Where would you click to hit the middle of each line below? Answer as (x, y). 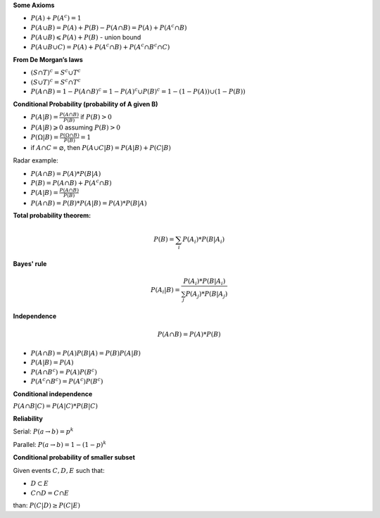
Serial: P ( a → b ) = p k (43, 431)
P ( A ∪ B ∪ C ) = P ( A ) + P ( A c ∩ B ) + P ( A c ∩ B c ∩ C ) (100, 46)
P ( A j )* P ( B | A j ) (207, 295)
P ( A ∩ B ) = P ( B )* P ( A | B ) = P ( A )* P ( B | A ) (89, 203)
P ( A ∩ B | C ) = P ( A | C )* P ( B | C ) (56, 406)
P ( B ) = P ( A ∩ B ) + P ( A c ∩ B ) (71, 183)
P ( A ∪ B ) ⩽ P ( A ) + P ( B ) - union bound (86, 37)
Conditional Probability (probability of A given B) (85, 104)
